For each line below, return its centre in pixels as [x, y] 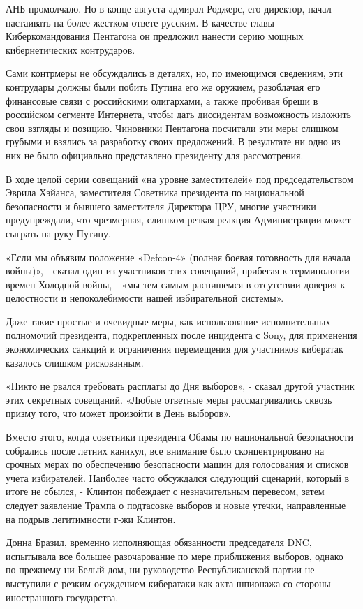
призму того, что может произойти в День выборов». [118, 413]
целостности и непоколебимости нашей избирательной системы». [145, 298]
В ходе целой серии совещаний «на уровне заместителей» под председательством [179, 178]
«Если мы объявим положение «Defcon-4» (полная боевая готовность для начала [178, 257]
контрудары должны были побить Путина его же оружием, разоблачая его [163, 86]
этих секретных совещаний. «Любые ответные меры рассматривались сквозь [169, 399]
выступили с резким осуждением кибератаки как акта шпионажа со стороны [168, 583]
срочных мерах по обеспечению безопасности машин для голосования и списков [177, 464]
